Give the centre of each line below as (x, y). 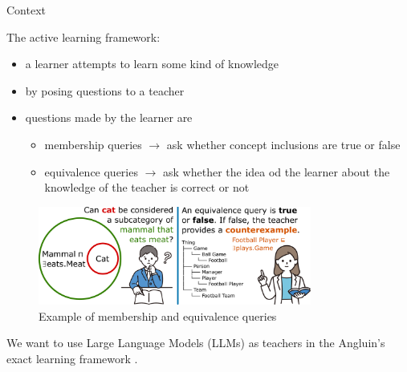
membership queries (93, 144)
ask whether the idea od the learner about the (277, 171)
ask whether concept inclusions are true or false (283, 144)
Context (26, 10)
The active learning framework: (83, 36)
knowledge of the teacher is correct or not (147, 187)
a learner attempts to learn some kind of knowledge (152, 64)
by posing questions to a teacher (105, 90)
